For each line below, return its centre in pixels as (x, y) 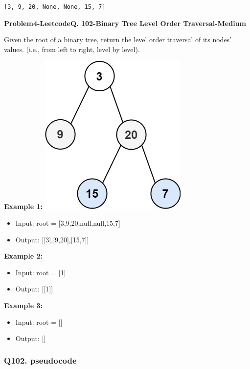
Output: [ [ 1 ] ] (34, 289)
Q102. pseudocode (40, 360)
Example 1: (23, 206)
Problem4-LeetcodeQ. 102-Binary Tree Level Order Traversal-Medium (125, 23)
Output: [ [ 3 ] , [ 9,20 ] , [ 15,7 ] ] (52, 239)
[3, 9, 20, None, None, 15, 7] (55, 7)
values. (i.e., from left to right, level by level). (72, 49)
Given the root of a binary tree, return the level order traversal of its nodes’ (118, 40)
